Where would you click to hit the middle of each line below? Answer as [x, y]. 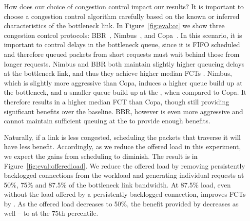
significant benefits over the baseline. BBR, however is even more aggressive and [124, 111]
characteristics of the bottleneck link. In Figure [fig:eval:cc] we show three [114, 25]
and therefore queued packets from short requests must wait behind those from [122, 54]
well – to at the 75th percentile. [51, 213]
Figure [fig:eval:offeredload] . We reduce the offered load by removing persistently [125, 165]
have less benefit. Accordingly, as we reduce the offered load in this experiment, [123, 146]
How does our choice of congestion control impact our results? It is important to [124, 6]
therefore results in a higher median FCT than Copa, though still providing [117, 101]
